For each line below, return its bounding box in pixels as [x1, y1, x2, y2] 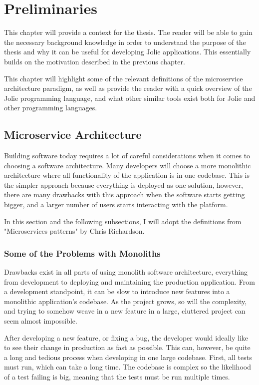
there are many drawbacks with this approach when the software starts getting [4, 189, 245, 200]
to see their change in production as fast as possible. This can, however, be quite [4, 342, 251, 353]
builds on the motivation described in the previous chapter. [4, 56, 185, 66]
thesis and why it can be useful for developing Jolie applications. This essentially [4, 46, 251, 57]
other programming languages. [4, 102, 97, 113]
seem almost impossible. [4, 316, 77, 326]
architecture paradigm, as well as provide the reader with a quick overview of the [4, 83, 252, 93]
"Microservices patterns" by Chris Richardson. [4, 226, 145, 236]
